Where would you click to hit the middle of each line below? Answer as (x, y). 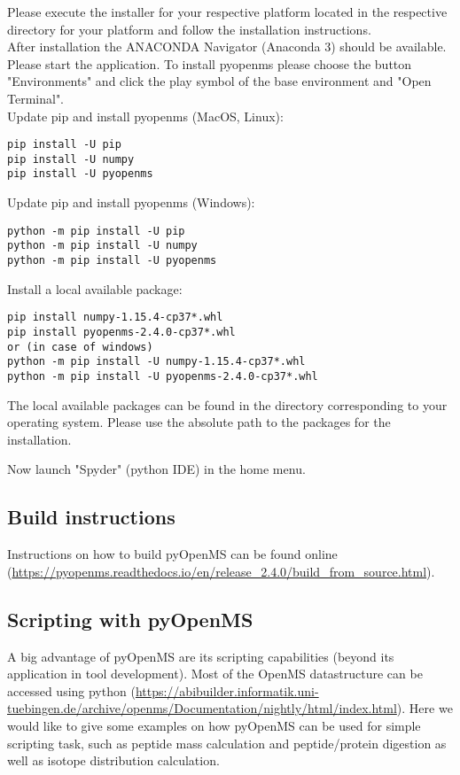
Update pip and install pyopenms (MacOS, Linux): (145, 116)
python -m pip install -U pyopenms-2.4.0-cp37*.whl (163, 376)
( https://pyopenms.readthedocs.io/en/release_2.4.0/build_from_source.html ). (221, 571)
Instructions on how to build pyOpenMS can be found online (172, 554)
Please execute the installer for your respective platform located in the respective (227, 12)
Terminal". (36, 98)
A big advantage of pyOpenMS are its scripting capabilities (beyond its (201, 656)
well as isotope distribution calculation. (113, 760)
